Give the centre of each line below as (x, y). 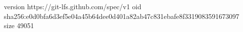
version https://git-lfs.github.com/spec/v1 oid (73, 6)
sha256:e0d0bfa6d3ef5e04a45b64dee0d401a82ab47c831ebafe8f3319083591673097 (122, 16)
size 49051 (19, 25)
